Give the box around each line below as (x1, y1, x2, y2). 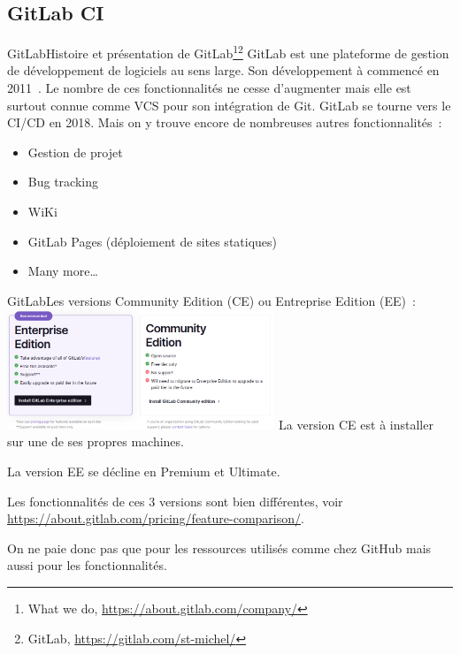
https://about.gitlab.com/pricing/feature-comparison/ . (7, 509, 304, 528)
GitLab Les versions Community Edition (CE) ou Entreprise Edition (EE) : (7, 291, 416, 309)
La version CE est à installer (279, 414, 433, 433)
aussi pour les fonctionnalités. (7, 556, 167, 574)
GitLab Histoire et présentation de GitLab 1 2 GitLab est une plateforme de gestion (7, 42, 449, 62)
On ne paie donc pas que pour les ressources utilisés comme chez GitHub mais (7, 538, 432, 557)
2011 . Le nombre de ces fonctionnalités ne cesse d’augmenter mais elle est (7, 79, 411, 97)
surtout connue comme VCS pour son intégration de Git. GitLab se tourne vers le (7, 95, 451, 114)
